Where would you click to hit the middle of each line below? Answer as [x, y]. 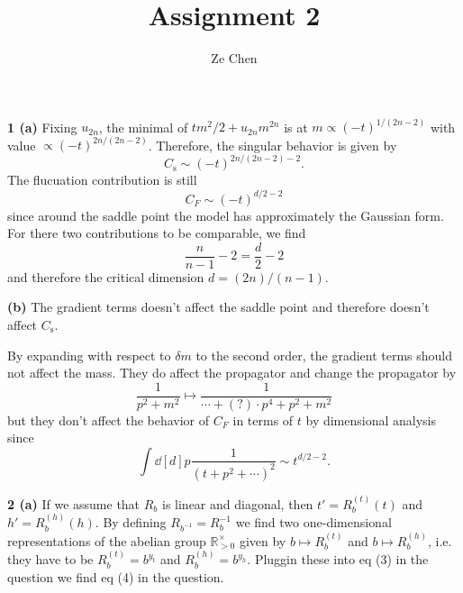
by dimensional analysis [371, 420]
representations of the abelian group [107, 540]
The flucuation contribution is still [102, 180]
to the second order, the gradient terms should [324, 355]
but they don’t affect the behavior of [109, 420]
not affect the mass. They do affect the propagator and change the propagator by [232, 373]
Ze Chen [234, 58]
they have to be [50, 559]
